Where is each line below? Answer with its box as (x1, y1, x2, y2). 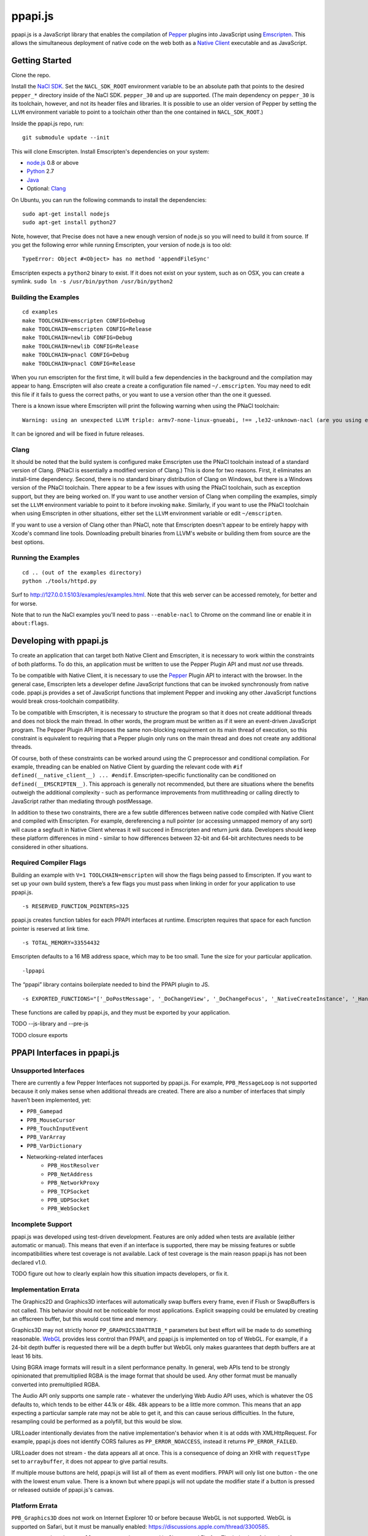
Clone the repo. (11, 71, 51, 79)
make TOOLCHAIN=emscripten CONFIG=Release (22, 326, 152, 332)
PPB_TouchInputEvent (26, 1125, 89, 1132)
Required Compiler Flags (11, 858, 86, 867)
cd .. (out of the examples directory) (22, 569, 142, 576)
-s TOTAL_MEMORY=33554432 (22, 939, 101, 946)
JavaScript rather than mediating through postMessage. (11, 797, 153, 805)
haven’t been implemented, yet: (11, 1096, 91, 1103)
